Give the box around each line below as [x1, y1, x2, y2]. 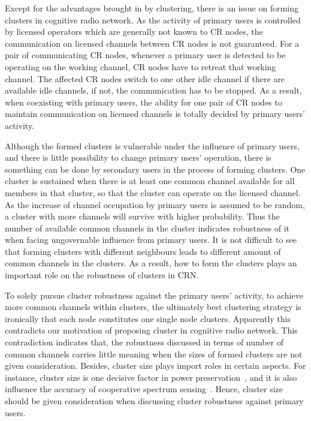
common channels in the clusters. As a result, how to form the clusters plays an [5, 257, 297, 269]
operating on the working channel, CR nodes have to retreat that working [5, 60, 276, 73]
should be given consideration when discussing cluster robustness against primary [5, 395, 304, 407]
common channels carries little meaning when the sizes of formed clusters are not [5, 347, 303, 360]
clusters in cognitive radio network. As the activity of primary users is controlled [5, 13, 301, 26]
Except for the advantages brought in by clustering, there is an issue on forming [5, 2, 299, 14]
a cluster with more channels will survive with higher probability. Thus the [5, 210, 280, 222]
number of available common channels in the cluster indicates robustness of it [5, 221, 290, 234]
